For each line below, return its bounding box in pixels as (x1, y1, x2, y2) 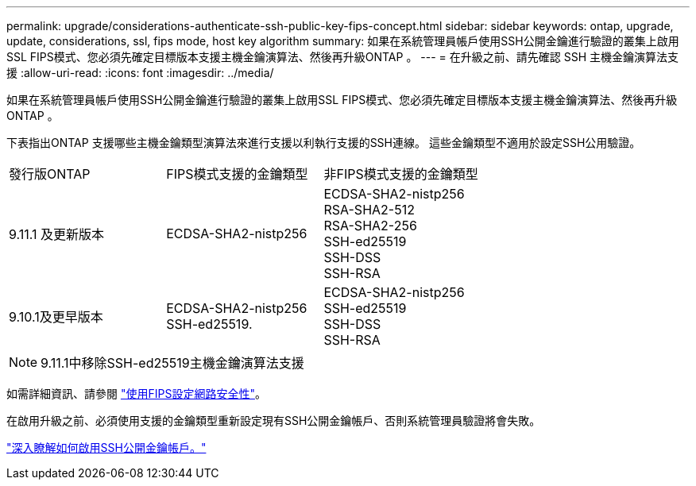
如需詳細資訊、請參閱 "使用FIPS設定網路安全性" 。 (6, 387, 266, 400)
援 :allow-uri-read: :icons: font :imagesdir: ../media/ (6, 66, 274, 79)
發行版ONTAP (9, 166, 91, 182)
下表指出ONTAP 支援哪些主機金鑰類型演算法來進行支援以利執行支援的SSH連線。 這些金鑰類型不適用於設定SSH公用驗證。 (6, 136, 641, 149)
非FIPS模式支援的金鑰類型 (323, 166, 478, 182)
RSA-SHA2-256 (323, 218, 417, 233)
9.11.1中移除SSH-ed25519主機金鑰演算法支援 (41, 355, 304, 371)
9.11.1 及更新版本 (9, 226, 104, 242)
